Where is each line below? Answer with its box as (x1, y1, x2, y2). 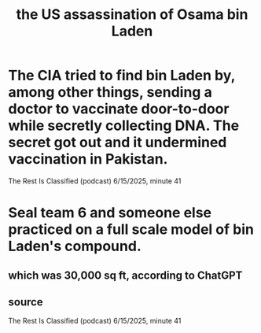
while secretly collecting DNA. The (8, 117, 240, 135)
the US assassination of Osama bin (16, 6, 248, 24)
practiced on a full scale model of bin (8, 220, 254, 239)
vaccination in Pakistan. (8, 150, 168, 168)
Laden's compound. (8, 238, 142, 255)
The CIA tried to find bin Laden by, (8, 67, 236, 84)
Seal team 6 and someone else (8, 204, 212, 222)
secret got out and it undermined (8, 134, 227, 151)
